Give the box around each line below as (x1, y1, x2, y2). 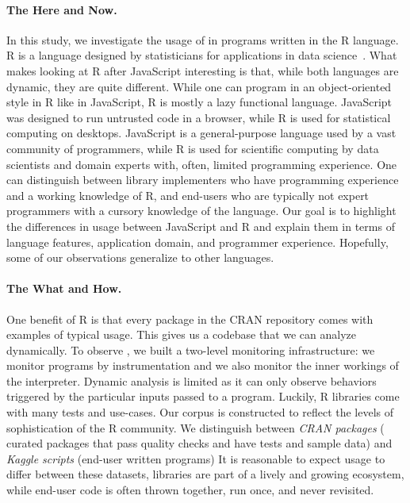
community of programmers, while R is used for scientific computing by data (6, 140, 379, 156)
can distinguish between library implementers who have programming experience (6, 171, 399, 188)
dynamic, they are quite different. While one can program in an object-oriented (6, 78, 392, 94)
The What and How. (6, 280, 122, 297)
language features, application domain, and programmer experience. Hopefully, (6, 233, 389, 250)
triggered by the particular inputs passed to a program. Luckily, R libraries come (6, 388, 400, 405)
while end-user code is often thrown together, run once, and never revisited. (6, 482, 374, 498)
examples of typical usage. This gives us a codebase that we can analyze (6, 326, 356, 343)
